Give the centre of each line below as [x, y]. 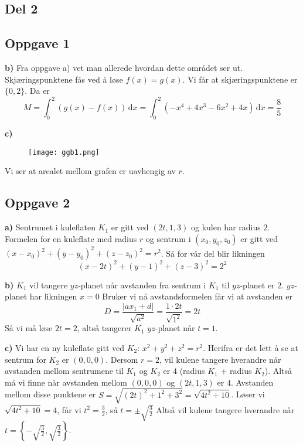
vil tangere [49, 285]
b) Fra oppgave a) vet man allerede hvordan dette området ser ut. [124, 67]
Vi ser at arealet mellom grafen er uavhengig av [90, 171]
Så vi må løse [29, 328]
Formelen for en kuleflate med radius [71, 238]
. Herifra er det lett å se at [251, 347]
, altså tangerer [104, 328]
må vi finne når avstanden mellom [66, 382]
